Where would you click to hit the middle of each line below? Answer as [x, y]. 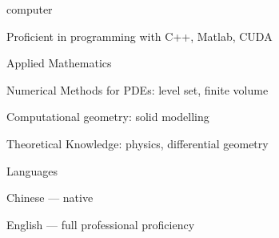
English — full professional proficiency [101, 224]
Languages [32, 170]
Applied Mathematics [59, 63]
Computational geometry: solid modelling [108, 117]
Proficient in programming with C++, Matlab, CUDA [139, 36]
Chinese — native [50, 198]
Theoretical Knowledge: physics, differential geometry [138, 143]
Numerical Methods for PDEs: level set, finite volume [138, 89]
